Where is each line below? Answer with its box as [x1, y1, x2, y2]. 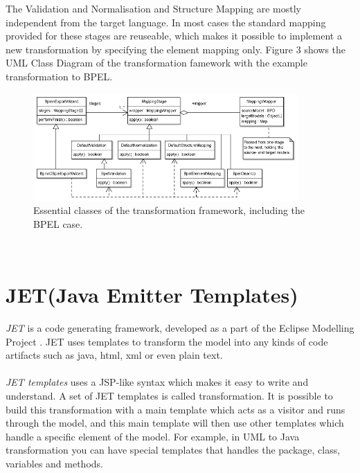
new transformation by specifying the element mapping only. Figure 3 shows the [6, 42, 346, 56]
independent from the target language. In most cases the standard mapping [6, 15, 326, 29]
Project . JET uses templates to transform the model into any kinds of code [6, 334, 328, 348]
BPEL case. [33, 216, 83, 231]
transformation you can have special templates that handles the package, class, [6, 443, 341, 457]
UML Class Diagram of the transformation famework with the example [6, 55, 307, 70]
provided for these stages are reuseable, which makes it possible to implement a [6, 28, 342, 43]
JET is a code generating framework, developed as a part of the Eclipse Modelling [6, 321, 354, 335]
